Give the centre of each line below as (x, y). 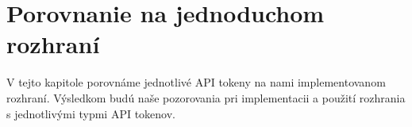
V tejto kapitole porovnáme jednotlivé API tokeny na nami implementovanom (196, 82)
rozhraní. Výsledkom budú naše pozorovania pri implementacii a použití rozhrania (206, 97)
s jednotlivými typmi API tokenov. (91, 113)
